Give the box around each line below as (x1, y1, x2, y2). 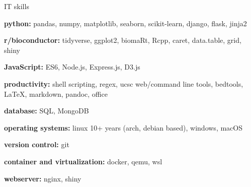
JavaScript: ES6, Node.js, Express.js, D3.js (4, 61, 140, 72)
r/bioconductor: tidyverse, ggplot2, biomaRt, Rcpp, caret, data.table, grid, (4, 35, 241, 45)
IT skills (4, 1, 29, 11)
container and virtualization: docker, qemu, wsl (4, 156, 162, 166)
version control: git (4, 139, 69, 150)
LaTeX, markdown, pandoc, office (4, 88, 108, 99)
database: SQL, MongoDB (4, 105, 89, 116)
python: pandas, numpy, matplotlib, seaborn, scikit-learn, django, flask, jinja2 (4, 18, 247, 28)
